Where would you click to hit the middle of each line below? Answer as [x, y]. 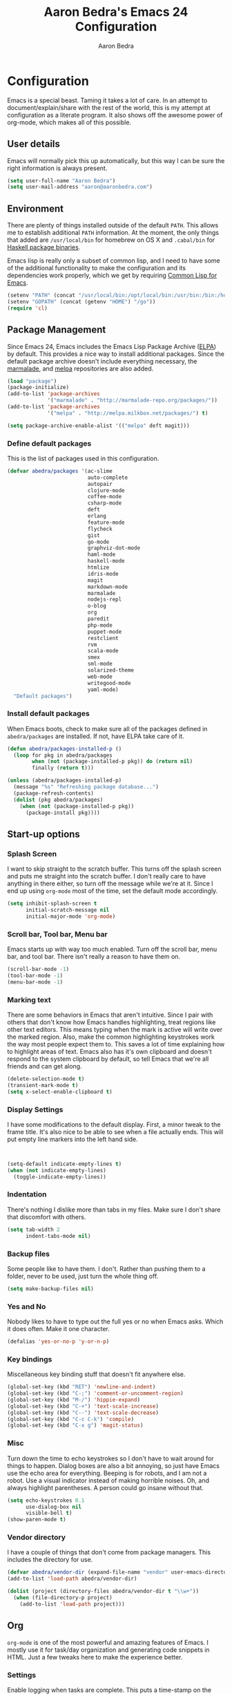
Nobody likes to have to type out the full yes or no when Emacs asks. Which [115, 1321]
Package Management [57, 330]
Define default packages [49, 443]
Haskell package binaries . [44, 247]
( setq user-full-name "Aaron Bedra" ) [61, 180]
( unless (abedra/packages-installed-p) [65, 781]
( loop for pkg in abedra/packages [63, 755]
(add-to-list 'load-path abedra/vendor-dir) [72, 1579]
